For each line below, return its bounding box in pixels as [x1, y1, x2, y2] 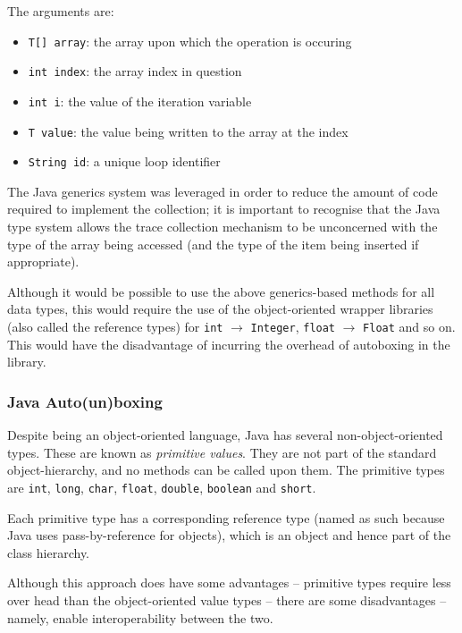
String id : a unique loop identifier [28, 152, 221, 171]
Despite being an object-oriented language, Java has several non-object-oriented [7, 426, 443, 444]
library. [7, 352, 46, 371]
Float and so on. [363, 317, 456, 336]
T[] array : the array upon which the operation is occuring [28, 31, 352, 50]
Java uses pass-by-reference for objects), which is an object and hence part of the [7, 526, 451, 544]
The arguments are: [7, 2, 114, 20]
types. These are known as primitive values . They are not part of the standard [7, 443, 437, 461]
